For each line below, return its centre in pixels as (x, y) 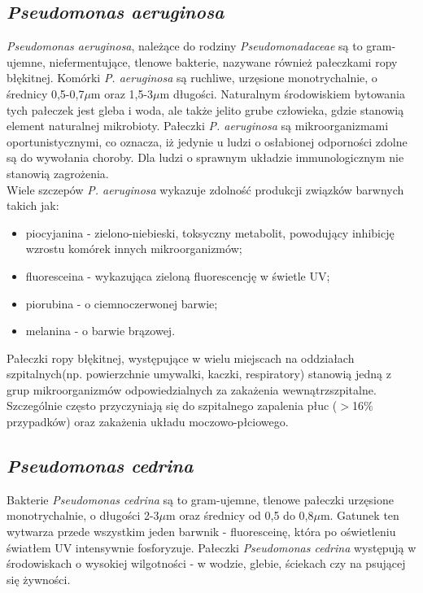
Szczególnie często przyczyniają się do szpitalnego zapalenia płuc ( (172, 406)
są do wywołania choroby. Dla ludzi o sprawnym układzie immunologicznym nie (205, 157)
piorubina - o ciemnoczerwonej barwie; (122, 303)
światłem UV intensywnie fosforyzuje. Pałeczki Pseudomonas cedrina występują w (211, 547)
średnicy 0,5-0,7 (46, 93)
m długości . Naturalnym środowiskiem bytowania (282, 93)
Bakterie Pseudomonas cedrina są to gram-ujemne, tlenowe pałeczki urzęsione (200, 499)
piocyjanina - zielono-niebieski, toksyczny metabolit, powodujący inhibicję (210, 232)
